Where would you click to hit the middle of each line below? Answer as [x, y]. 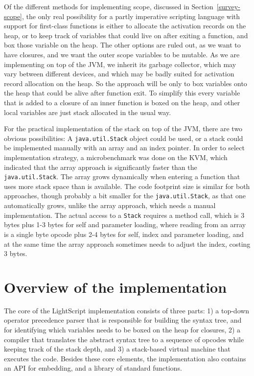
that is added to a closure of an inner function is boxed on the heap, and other [122, 102]
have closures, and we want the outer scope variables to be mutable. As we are [122, 54]
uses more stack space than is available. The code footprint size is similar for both [127, 186]
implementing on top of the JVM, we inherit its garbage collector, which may [120, 64]
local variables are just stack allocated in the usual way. [88, 112]
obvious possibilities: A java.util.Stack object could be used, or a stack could [124, 138]
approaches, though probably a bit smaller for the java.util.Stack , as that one [125, 196]
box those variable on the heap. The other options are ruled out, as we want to [122, 45]
